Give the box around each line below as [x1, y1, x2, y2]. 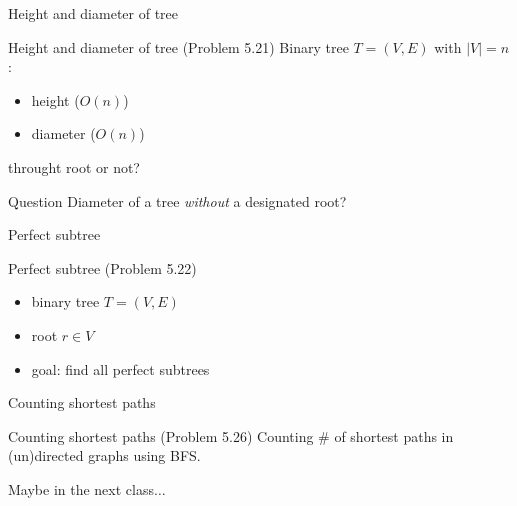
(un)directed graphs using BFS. [8, 445, 201, 466]
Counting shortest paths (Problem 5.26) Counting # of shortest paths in [8, 425, 454, 446]
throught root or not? [8, 156, 140, 177]
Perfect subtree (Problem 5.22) [8, 257, 197, 278]
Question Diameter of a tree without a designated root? [8, 190, 347, 211]
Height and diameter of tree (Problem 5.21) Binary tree [8, 36, 349, 57]
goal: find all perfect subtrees [31, 358, 210, 379]
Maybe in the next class [8, 478, 154, 499]
